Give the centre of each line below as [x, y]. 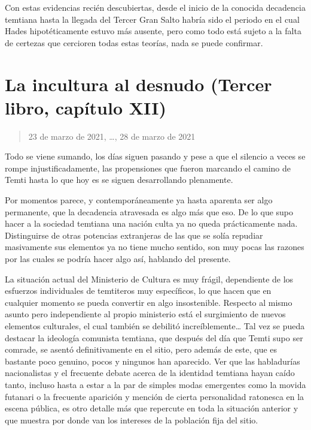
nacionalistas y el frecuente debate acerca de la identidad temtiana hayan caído [150, 373]
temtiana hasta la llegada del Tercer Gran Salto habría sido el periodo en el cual [152, 19]
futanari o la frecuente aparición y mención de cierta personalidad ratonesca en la [155, 396]
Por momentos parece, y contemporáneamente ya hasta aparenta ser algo [139, 200]
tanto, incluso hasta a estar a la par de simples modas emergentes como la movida [155, 384]
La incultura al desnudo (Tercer [138, 84]
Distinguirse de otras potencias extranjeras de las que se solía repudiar [134, 235]
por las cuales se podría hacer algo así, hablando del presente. [118, 259]
